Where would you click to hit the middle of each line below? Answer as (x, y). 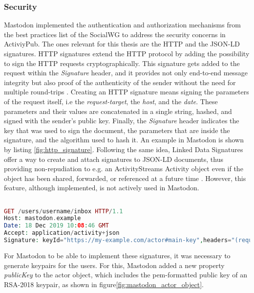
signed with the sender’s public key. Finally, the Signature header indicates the (122, 121)
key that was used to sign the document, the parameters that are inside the (117, 130)
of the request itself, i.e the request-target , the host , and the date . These (111, 101)
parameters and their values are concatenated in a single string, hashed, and (118, 111)
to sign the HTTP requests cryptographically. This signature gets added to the (122, 63)
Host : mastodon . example (42, 218)
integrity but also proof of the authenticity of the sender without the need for (120, 82)
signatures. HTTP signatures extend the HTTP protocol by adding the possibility (127, 53)
